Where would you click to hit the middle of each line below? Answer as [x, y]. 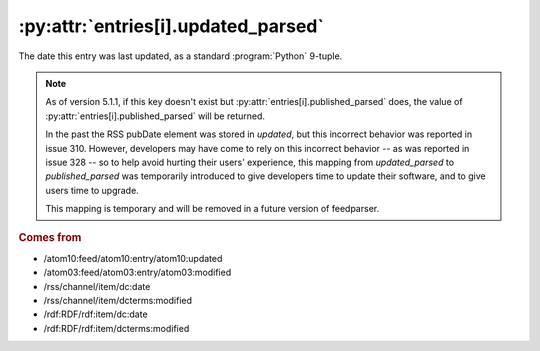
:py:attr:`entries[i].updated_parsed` [171, 26]
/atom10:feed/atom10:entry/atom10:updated [133, 258]
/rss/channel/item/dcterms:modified [118, 300]
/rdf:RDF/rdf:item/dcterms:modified [116, 328]
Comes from [50, 238]
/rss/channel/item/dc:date [97, 286]
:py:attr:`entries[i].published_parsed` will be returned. [155, 116]
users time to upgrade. [92, 190]
